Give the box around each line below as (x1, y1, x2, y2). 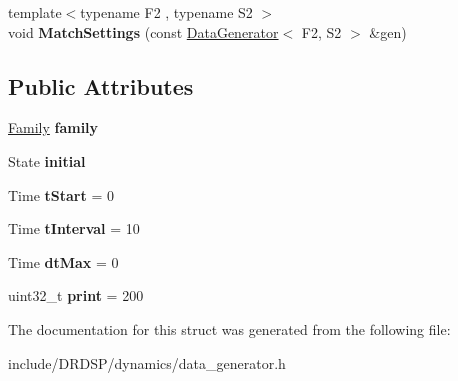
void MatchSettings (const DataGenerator (8, 21, 279, 42)
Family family (8, 117, 99, 138)
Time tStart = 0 (8, 184, 114, 205)
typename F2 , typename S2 (80, 2, 253, 22)
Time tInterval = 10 (8, 218, 140, 239)
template (8, 2, 62, 22)
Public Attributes (8, 70, 194, 101)
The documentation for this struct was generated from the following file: (8, 318, 451, 339)
